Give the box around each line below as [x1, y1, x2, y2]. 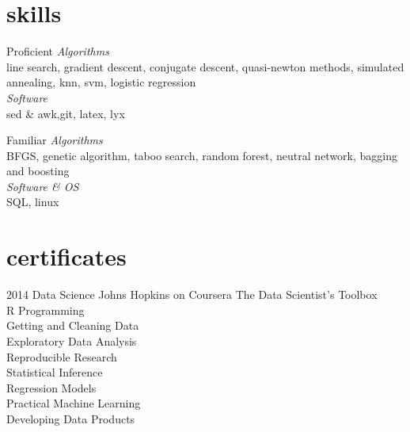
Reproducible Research [6, 348, 117, 365]
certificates [6, 240, 127, 273]
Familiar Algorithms [6, 132, 103, 148]
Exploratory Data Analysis [6, 332, 137, 349]
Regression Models [6, 379, 97, 396]
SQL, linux [6, 193, 59, 210]
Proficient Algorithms [6, 43, 109, 59]
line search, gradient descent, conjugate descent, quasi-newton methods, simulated [6, 58, 404, 75]
